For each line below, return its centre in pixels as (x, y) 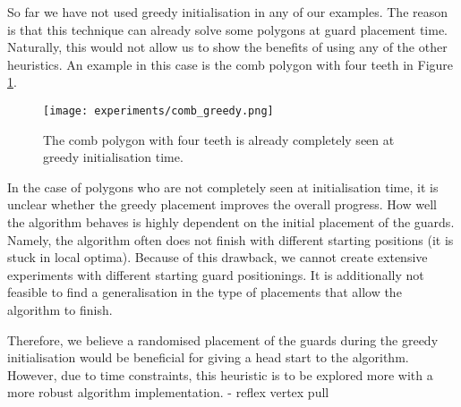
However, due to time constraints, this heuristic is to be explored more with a (220, 374)
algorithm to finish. (60, 309)
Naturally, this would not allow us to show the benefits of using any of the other (227, 47)
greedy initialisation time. (113, 157)
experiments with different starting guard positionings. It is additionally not (216, 274)
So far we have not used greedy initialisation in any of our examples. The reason (228, 12)
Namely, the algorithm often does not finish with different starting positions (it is (230, 239)
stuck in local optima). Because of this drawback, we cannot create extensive (218, 257)
